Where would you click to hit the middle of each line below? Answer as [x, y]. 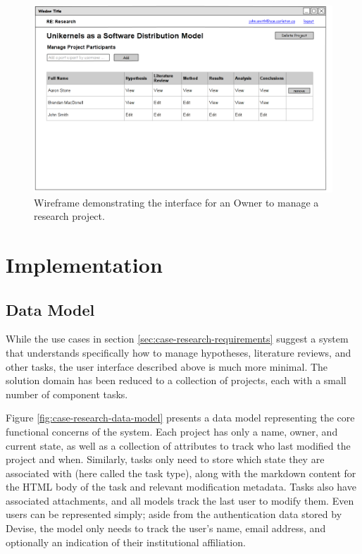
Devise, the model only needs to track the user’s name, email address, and [166, 528]
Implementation [84, 264]
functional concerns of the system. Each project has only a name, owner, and [172, 431]
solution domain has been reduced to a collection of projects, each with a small [176, 380]
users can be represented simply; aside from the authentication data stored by [174, 514]
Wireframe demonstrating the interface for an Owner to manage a [176, 202]
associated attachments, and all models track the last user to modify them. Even [180, 500]
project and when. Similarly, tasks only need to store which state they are [165, 459]
